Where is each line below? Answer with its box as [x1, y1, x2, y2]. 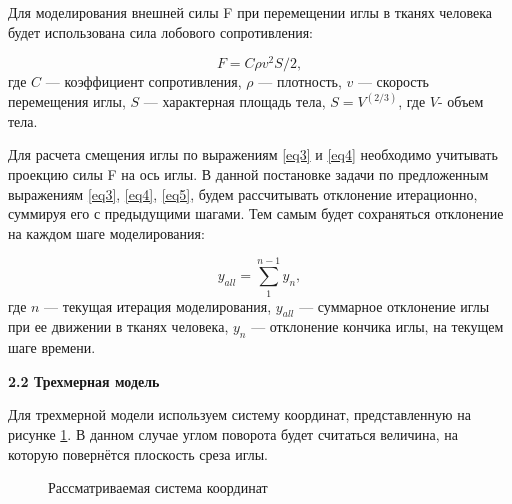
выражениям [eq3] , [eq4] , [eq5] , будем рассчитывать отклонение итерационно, [8, 183, 478, 204]
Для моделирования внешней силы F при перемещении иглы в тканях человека [8, 2, 493, 22]
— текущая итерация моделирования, [44, 295, 272, 316]
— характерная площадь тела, [143, 91, 326, 112]
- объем [438, 91, 484, 112]
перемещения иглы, [8, 91, 126, 112]
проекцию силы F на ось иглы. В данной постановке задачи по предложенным [8, 164, 489, 185]
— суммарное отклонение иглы [299, 295, 490, 316]
